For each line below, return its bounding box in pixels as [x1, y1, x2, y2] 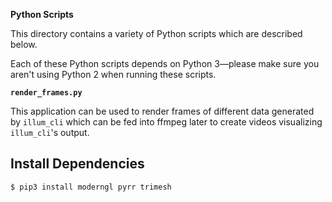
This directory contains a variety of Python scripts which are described [10, 28, 303, 39]
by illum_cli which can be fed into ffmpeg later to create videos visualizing [10, 116, 323, 128]
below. [10, 39, 38, 50]
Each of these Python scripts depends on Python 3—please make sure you [10, 58, 320, 69]
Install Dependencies [10, 155, 145, 173]
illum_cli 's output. [10, 127, 90, 138]
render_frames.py [10, 88, 83, 98]
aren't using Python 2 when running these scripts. [10, 69, 217, 80]
